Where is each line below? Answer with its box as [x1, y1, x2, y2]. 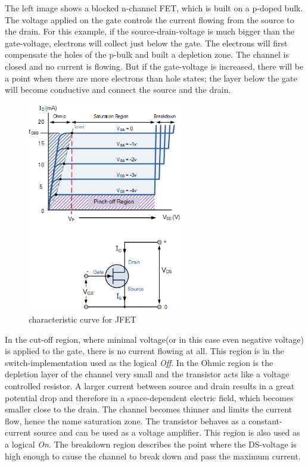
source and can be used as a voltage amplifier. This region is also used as [33, 426, 300, 439]
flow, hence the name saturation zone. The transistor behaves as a [5, 414, 246, 427]
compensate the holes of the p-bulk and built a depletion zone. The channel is [5, 48, 290, 61]
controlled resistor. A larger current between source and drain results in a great [5, 379, 295, 392]
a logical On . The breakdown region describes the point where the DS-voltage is [5, 437, 297, 450]
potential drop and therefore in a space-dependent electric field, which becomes [5, 391, 294, 404]
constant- [248, 414, 282, 427]
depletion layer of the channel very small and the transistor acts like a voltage [5, 368, 290, 380]
